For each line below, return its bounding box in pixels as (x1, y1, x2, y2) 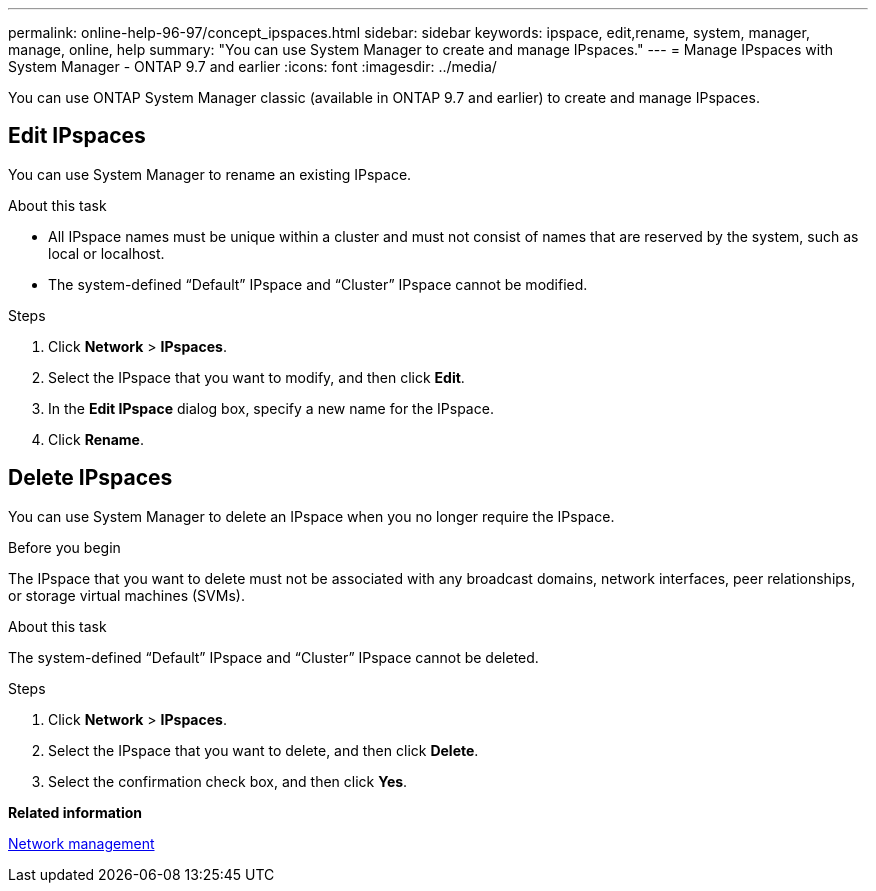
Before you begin (8, 538, 121, 556)
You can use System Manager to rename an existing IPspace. (8, 165, 412, 183)
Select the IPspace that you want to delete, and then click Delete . (48, 741, 479, 759)
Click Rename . (48, 430, 145, 448)
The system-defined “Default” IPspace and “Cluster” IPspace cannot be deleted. (8, 648, 539, 666)
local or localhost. (48, 244, 165, 262)
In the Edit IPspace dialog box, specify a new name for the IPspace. (48, 399, 494, 417)
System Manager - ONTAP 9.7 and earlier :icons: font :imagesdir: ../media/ (8, 58, 497, 75)
